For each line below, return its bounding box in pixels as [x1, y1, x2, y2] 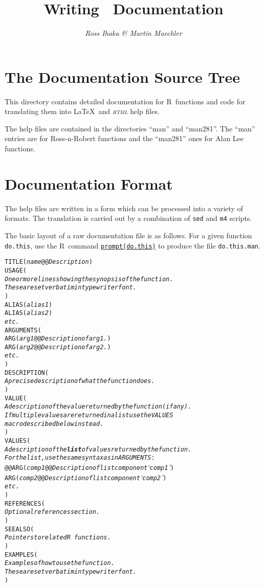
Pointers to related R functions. [5, 534, 111, 541]
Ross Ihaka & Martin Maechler [85, 28, 182, 38]
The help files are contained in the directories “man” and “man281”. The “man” [5, 123, 255, 133]
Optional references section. [5, 508, 100, 516]
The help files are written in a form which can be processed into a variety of [5, 202, 243, 213]
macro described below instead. [5, 420, 104, 427]
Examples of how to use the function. [5, 559, 115, 567]
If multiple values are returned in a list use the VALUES [5, 412, 173, 419]
